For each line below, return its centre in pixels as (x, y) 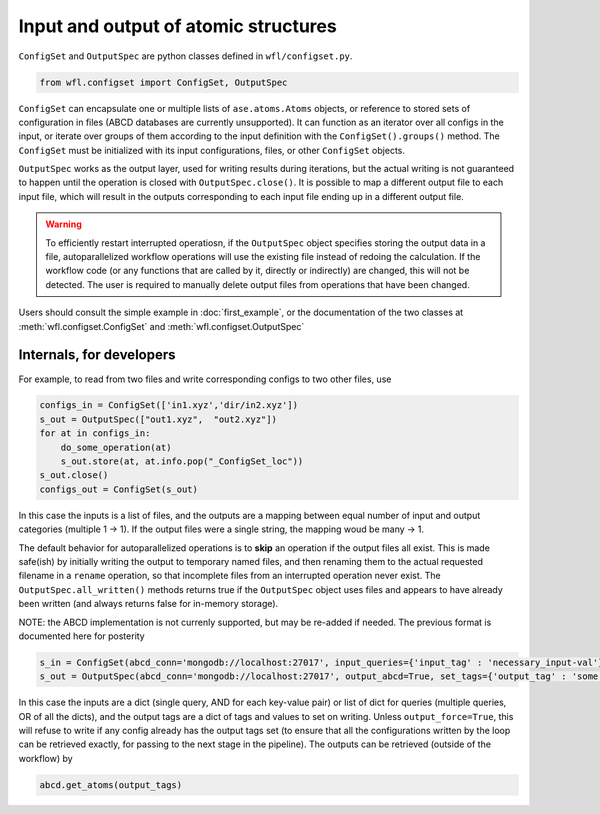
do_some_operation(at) (116, 447)
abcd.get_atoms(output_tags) (111, 784)
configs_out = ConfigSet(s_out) (119, 489)
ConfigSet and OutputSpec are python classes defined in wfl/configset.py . (185, 56)
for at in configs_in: (95, 433)
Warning (63, 224)
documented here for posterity (81, 636)
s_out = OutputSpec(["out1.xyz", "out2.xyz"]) (158, 419)
